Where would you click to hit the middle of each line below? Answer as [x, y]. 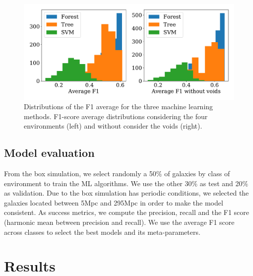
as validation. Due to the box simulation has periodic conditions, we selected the [126, 193]
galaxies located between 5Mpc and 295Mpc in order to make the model [114, 202]
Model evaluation [49, 153]
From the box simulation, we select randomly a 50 [80, 173]
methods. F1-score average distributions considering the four [116, 116]
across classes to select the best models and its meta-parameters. [102, 232]
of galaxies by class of [197, 173]
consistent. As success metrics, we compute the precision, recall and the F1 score [127, 212]
